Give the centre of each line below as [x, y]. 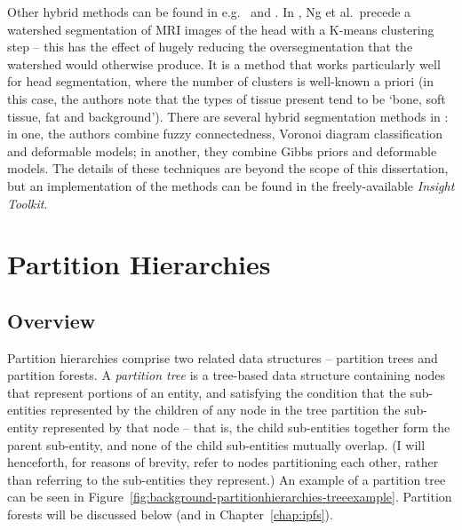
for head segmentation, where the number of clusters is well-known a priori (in [221, 81]
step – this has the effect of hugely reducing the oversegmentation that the [210, 47]
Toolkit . [28, 203]
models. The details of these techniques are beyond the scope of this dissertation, [228, 168]
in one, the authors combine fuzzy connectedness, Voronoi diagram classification [225, 134]
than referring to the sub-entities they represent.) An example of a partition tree [227, 479]
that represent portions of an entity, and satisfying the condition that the [207, 392]
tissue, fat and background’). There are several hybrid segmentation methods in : [228, 116]
